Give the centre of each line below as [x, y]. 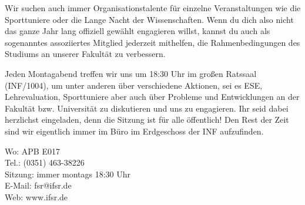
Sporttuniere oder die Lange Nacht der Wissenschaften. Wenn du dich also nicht [149, 19]
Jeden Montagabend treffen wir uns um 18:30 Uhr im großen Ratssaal [131, 73]
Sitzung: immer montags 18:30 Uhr [68, 174]
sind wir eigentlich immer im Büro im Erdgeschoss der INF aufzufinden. [134, 131]
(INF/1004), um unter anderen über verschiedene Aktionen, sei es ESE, [134, 85]
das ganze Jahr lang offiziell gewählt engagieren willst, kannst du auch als [138, 31]
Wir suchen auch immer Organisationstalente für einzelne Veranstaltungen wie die [153, 8]
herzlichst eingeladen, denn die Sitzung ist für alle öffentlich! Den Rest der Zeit [147, 120]
